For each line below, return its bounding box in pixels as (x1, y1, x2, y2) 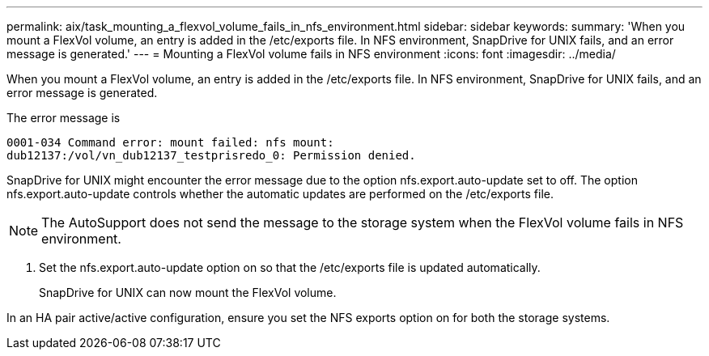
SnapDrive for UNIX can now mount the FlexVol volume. (39, 286, 337, 299)
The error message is (6, 111, 121, 125)
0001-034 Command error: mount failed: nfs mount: (6, 136, 334, 149)
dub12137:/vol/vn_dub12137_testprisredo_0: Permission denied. (6, 149, 416, 162)
